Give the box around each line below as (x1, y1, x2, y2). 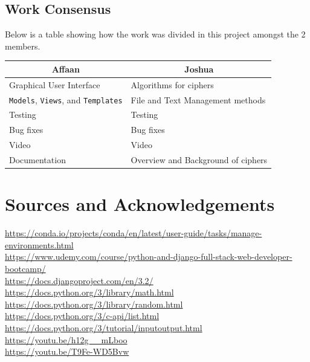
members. (5, 39, 40, 52)
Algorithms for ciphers (131, 78, 214, 91)
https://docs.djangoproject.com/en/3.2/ (5, 274, 153, 286)
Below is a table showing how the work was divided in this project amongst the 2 (5, 28, 306, 40)
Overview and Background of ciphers (131, 154, 268, 166)
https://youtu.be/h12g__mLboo (5, 333, 128, 346)
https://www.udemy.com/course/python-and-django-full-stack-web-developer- (5, 250, 292, 263)
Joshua (184, 62, 214, 75)
